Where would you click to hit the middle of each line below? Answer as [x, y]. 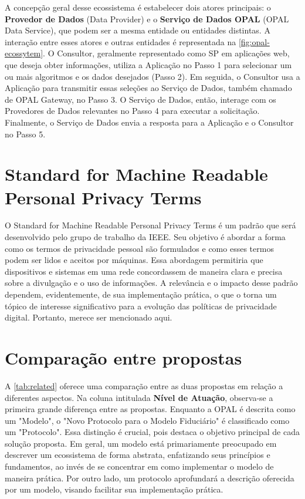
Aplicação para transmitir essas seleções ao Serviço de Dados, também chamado [148, 88]
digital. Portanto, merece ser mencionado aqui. [89, 317]
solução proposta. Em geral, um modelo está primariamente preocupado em [141, 443]
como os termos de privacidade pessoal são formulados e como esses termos [139, 248]
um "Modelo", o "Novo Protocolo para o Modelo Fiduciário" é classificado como [147, 420]
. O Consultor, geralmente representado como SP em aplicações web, [166, 53]
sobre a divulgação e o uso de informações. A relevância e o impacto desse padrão [151, 283]
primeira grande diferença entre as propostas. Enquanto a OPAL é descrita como [150, 409]
